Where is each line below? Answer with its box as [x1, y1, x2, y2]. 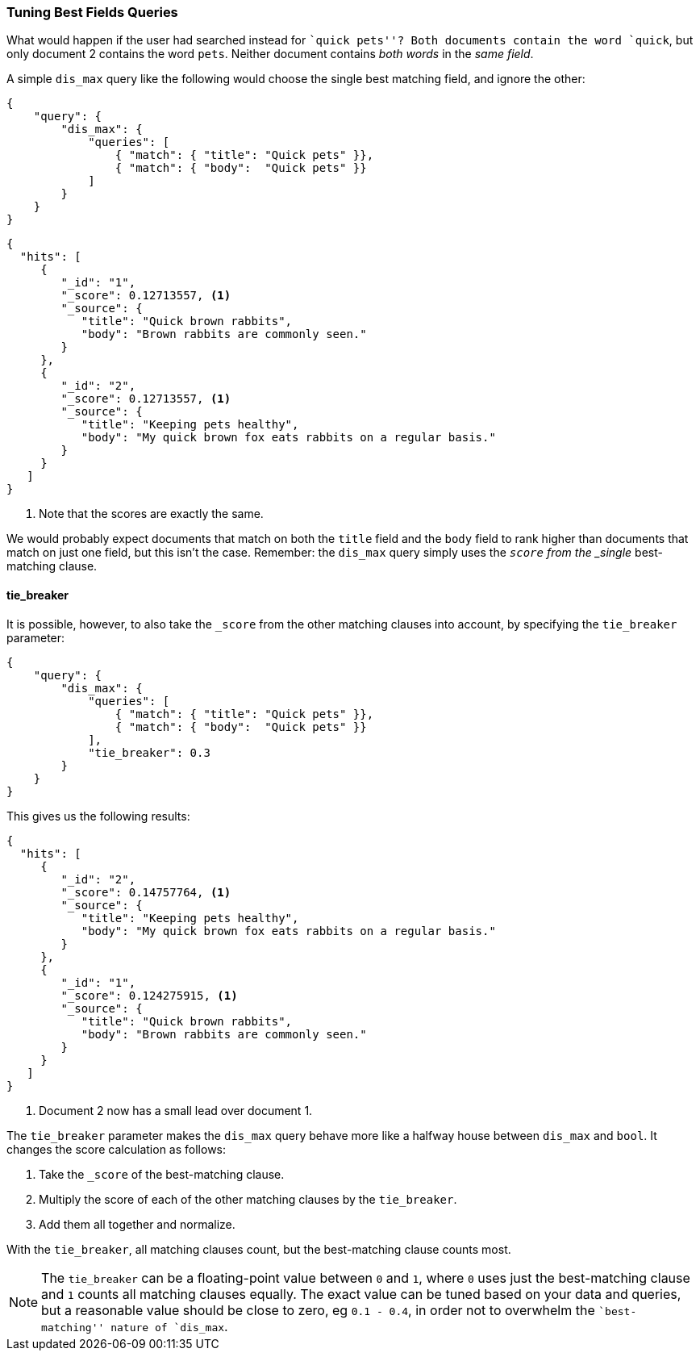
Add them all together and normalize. [39, 1217, 235, 1231]
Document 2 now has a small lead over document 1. [39, 1103, 313, 1117]
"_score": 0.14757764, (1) [60, 885, 231, 899]
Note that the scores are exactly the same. [39, 507, 264, 521]
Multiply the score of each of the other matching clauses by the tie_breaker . [39, 1192, 457, 1206]
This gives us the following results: [6, 808, 190, 823]
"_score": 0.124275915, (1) [60, 988, 238, 1002]
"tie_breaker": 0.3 [88, 745, 210, 759]
